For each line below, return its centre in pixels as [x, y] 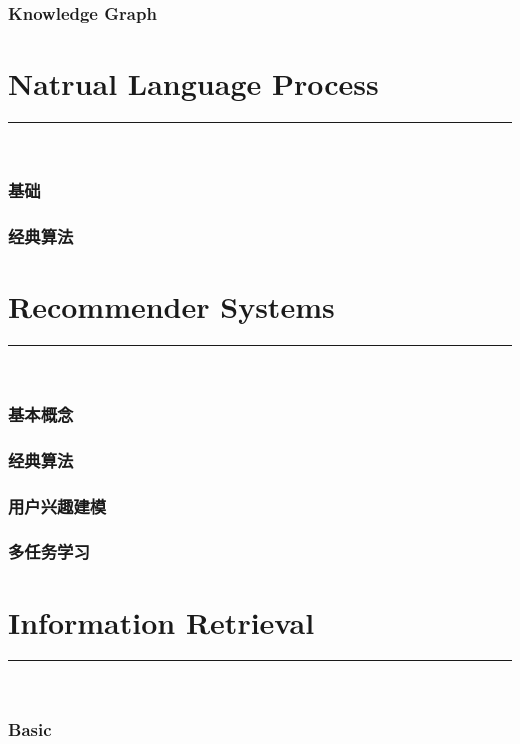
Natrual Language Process [193, 83]
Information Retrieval [161, 621]
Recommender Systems [171, 306]
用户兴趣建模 [57, 505]
